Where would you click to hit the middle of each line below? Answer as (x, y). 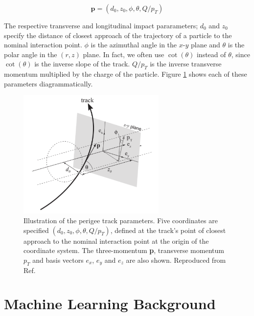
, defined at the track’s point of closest (168, 230)
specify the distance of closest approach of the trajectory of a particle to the (118, 35)
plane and (205, 45)
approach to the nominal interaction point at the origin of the (116, 241)
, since (241, 54)
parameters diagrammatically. (48, 83)
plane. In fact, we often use (124, 54)
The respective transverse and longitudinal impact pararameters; (101, 25)
